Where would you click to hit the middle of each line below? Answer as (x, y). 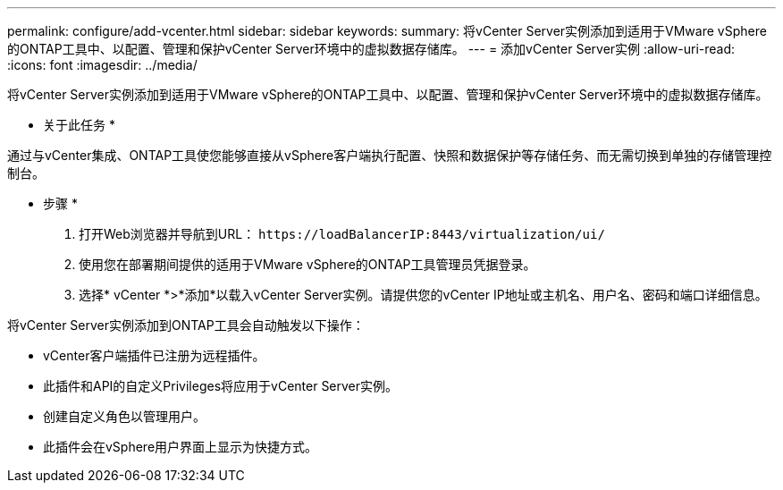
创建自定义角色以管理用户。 (124, 416)
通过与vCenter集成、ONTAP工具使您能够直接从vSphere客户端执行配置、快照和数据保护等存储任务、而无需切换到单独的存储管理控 (390, 155)
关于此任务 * (79, 125)
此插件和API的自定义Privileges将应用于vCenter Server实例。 (221, 386)
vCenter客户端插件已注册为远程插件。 (154, 355)
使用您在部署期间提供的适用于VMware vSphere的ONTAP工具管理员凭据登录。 (307, 264)
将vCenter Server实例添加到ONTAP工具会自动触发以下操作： (186, 325)
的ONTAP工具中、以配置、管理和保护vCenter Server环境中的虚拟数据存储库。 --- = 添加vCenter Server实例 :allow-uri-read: (371, 49)
